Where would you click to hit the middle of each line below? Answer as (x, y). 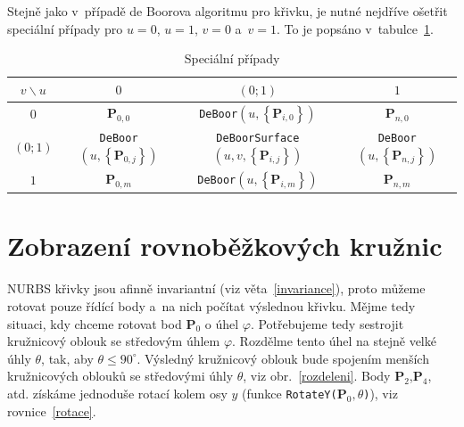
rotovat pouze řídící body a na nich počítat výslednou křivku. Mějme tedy (211, 306)
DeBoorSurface (258, 138)
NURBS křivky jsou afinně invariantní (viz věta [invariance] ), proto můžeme (216, 288)
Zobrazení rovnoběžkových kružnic (225, 246)
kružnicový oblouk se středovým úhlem (114, 341)
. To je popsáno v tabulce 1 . (355, 28)
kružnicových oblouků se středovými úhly (120, 376)
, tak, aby (67, 358)
